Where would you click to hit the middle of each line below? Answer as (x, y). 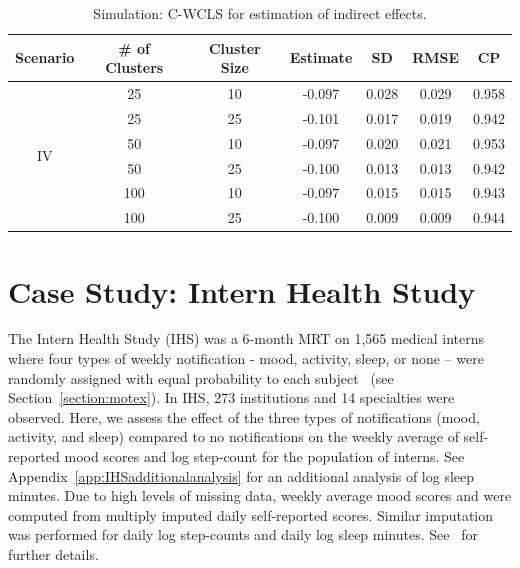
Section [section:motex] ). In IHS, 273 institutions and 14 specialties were (231, 397)
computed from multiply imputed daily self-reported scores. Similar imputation (251, 514)
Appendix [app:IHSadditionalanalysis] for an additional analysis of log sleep (241, 475)
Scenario (45, 57)
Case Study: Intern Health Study (242, 290)
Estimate (321, 57)
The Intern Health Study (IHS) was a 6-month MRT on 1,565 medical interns (246, 338)
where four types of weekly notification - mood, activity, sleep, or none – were (246, 358)
